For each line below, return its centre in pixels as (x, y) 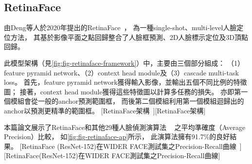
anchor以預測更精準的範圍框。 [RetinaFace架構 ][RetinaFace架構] (105, 110)
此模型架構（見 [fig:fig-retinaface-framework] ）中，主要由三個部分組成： (115, 63)
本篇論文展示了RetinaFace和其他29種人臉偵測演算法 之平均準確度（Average (125, 127)
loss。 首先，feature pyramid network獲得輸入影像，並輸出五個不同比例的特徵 (126, 82)
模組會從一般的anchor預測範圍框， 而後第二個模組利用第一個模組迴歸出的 (127, 101)
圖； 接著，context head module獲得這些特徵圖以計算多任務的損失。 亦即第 (123, 91)
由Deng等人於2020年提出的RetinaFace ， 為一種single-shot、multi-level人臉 (120, 27)
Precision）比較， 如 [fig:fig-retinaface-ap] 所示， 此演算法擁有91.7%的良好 (117, 137)
